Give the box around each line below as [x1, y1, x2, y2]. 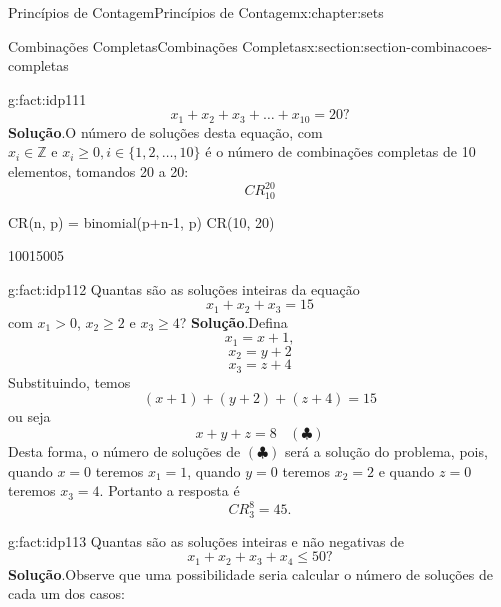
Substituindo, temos [8, 371, 131, 392]
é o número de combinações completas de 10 [205, 141, 476, 162]
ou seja [8, 406, 51, 427]
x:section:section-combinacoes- [306, 35, 492, 56]
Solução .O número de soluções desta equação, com [8, 121, 323, 142]
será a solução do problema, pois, [284, 440, 488, 461]
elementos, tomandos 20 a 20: [8, 161, 189, 182]
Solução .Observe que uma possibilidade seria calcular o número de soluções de [8, 563, 493, 584]
